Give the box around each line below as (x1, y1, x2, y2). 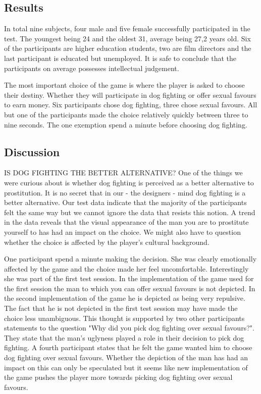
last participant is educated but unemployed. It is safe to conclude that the (4, 52, 237, 63)
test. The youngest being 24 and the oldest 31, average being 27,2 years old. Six (4, 33, 251, 43)
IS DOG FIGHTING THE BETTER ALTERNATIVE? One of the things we (4, 167, 243, 178)
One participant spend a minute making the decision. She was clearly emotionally (4, 253, 257, 264)
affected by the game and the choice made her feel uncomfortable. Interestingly (4, 263, 249, 274)
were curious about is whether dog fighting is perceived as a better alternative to (4, 177, 254, 187)
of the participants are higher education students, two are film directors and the (4, 43, 251, 53)
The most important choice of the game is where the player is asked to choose (4, 80, 245, 90)
